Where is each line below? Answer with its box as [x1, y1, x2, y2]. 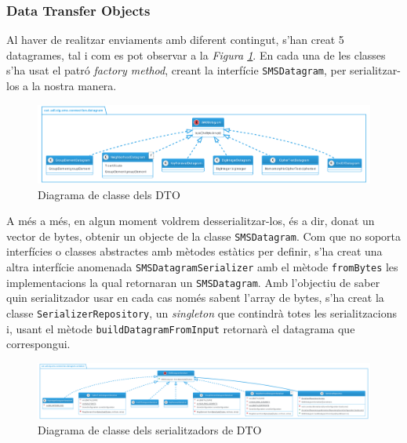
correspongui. [6, 336, 71, 352]
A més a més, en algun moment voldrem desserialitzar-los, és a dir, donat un [6, 212, 375, 229]
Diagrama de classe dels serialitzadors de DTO [38, 422, 262, 438]
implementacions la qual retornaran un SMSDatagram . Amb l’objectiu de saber [6, 274, 380, 290]
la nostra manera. [31, 78, 117, 94]
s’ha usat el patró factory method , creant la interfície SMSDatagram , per [6, 62, 347, 78]
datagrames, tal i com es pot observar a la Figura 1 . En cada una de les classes [6, 46, 386, 63]
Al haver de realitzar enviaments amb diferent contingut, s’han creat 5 [6, 31, 344, 48]
